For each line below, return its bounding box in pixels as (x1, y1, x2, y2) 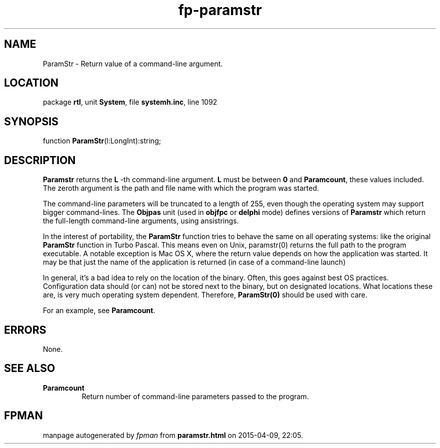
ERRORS (4, 323, 47, 336)
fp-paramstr (178, 2, 262, 19)
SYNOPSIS (4, 115, 59, 128)
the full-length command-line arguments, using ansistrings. (43, 216, 239, 226)
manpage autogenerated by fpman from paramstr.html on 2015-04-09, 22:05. (43, 430, 303, 439)
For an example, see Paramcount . (43, 306, 156, 315)
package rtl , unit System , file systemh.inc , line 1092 (43, 98, 217, 107)
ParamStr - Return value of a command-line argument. (43, 59, 223, 68)
